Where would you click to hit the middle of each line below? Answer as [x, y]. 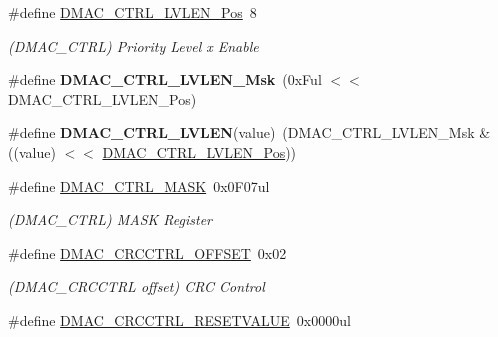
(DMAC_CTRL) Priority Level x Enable [133, 45]
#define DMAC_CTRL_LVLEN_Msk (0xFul [165, 79]
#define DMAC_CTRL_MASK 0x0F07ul [139, 185]
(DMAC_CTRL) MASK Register [110, 219]
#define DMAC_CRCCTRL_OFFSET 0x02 [147, 252]
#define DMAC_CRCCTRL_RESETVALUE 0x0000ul [179, 319]
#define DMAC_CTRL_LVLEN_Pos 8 [132, 12]
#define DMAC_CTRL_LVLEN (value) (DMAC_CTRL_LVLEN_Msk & [249, 132]
